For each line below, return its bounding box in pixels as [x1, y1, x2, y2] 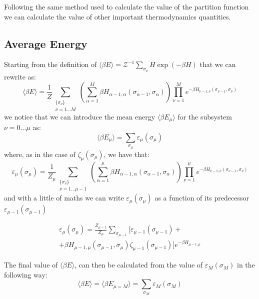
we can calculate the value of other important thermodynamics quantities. [4, 11, 231, 21]
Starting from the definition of [4, 59, 97, 69]
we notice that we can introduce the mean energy [4, 111, 155, 121]
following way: [4, 269, 47, 279]
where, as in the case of [4, 148, 75, 159]
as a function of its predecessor [154, 192, 249, 203]
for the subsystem [177, 111, 232, 121]
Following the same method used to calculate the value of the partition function [4, 1, 249, 11]
